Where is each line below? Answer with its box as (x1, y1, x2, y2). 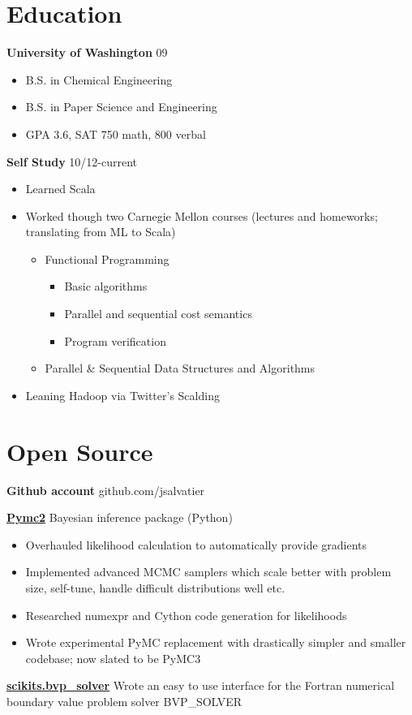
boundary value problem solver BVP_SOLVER (6, 692, 242, 709)
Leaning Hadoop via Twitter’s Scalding (25, 386, 220, 403)
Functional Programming (45, 250, 170, 267)
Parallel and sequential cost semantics (64, 305, 252, 322)
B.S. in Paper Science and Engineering (25, 98, 217, 115)
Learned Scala (25, 180, 96, 197)
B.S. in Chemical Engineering (25, 71, 173, 88)
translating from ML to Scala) (25, 223, 176, 240)
